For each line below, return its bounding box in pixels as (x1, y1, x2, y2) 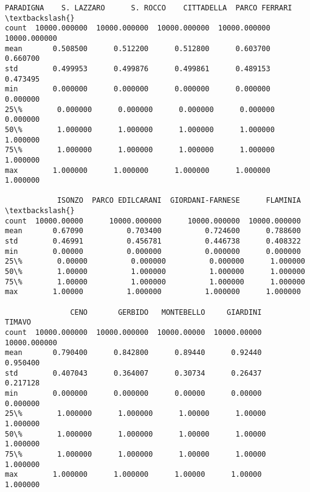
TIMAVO (5, 318, 31, 327)
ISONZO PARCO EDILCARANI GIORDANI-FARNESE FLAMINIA (57, 196, 301, 205)
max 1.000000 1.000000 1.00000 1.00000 (5, 470, 262, 479)
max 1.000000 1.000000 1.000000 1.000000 (5, 166, 270, 175)
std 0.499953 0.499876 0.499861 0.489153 (5, 64, 270, 73)
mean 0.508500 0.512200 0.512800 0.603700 (5, 44, 270, 53)
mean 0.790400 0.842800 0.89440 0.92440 (5, 348, 262, 357)
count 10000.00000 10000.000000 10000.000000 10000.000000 (5, 216, 301, 225)
